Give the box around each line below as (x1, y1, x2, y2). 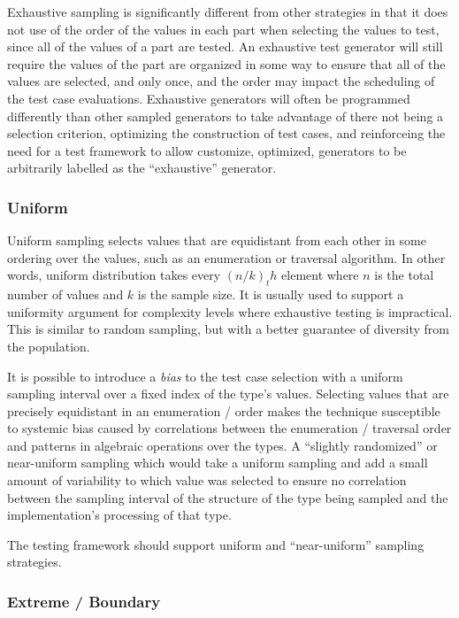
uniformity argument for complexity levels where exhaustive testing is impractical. (7, 302, 453, 321)
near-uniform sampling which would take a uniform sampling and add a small (7, 453, 428, 472)
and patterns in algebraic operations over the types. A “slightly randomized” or (7, 436, 438, 454)
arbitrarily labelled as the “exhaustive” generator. (7, 158, 277, 177)
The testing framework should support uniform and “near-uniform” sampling (7, 535, 425, 553)
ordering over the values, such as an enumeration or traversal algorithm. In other (7, 248, 446, 267)
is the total (374, 266, 434, 284)
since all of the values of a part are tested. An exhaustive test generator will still (7, 37, 443, 56)
